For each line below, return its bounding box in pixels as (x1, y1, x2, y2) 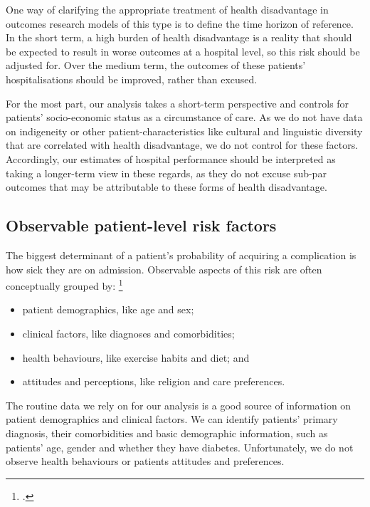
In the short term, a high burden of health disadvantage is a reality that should (6, 30, 352, 45)
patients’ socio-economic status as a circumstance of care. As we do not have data (6, 110, 363, 125)
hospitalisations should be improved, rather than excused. (6, 71, 258, 86)
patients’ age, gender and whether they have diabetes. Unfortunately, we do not (6, 439, 354, 454)
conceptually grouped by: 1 (6, 276, 123, 293)
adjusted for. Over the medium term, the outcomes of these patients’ (6, 58, 306, 73)
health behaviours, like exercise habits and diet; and (22, 350, 250, 365)
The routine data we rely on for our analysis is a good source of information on (6, 397, 351, 412)
